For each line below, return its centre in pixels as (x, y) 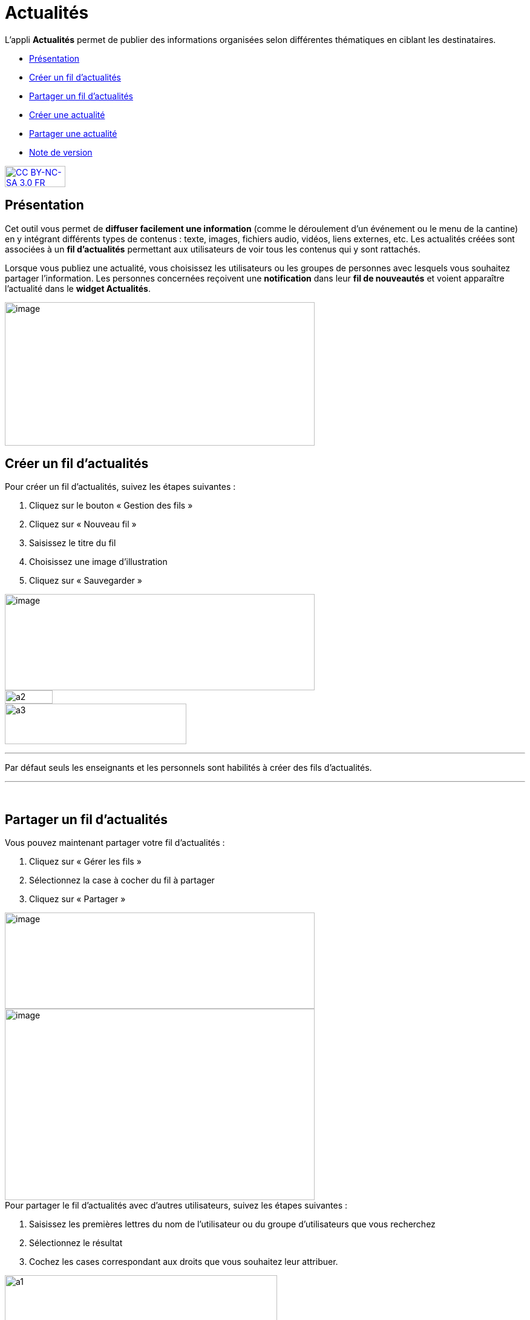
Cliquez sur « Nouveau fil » (83, 524)
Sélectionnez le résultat (76, 1243)
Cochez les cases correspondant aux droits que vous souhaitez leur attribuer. (184, 1262)
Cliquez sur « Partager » (77, 899)
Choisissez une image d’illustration (98, 562)
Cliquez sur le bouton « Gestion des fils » (111, 506)
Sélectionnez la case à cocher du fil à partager (122, 880)
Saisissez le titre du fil (73, 543)
